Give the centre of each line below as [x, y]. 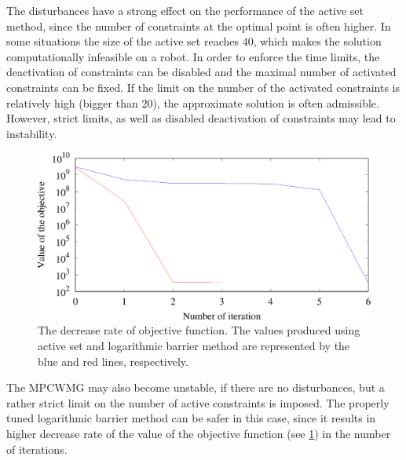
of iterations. [37, 449]
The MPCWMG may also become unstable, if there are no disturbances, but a [196, 387]
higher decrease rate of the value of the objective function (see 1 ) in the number [199, 433]
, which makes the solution [317, 41]
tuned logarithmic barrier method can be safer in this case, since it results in [191, 418]
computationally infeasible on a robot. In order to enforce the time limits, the [193, 56]
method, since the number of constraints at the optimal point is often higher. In [199, 26]
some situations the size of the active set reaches [123, 41]
